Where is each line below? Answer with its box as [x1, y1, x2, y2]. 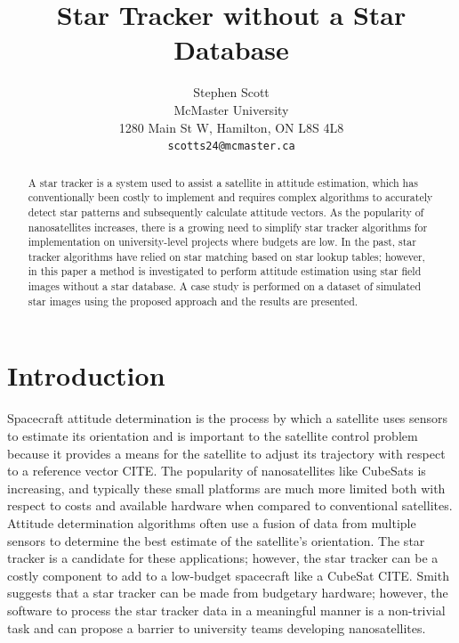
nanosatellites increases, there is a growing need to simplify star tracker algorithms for [28, 219, 428, 234]
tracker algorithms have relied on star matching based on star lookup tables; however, [28, 248, 425, 264]
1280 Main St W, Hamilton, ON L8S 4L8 [118, 118, 344, 136]
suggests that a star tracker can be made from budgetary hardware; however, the [7, 583, 448, 602]
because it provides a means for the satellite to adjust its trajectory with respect [7, 444, 446, 462]
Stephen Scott [193, 83, 270, 102]
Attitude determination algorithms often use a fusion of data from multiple [7, 513, 416, 532]
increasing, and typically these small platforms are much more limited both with [7, 478, 446, 497]
